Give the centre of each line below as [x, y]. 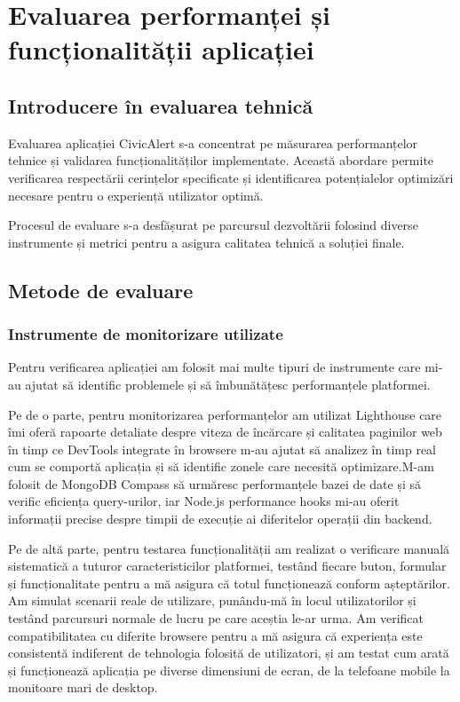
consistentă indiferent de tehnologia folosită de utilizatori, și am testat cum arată [229, 653]
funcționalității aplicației [161, 49]
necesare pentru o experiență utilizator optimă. [136, 195]
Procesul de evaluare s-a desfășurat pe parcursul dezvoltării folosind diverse [213, 225]
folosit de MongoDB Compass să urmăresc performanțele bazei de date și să [214, 483]
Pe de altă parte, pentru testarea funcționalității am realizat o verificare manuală [229, 548]
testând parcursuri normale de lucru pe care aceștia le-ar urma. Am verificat [216, 618]
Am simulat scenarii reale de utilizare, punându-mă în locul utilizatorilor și [212, 600]
